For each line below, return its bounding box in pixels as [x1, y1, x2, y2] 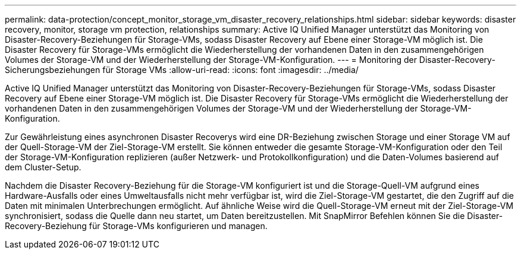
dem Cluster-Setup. [5, 162, 81, 172]
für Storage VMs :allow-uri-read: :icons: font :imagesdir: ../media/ [102, 65, 359, 75]
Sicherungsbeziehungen [5, 65, 101, 75]
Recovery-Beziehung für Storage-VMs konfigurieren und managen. [5, 221, 268, 231]
